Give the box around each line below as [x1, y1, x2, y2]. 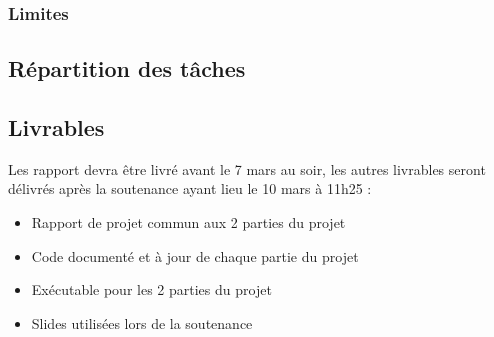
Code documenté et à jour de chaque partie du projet [31, 245, 359, 266]
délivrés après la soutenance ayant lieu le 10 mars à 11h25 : [8, 178, 372, 199]
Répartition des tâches [8, 53, 246, 84]
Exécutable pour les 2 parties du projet [31, 279, 272, 300]
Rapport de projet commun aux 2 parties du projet [31, 212, 346, 233]
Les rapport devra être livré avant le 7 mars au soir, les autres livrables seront [8, 158, 486, 179]
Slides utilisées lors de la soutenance [31, 312, 253, 333]
